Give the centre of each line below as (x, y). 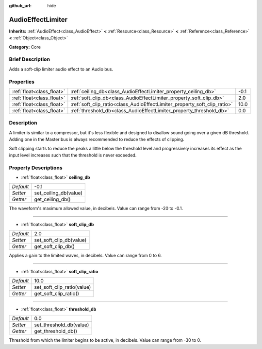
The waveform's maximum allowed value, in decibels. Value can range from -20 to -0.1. (96, 209)
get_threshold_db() (56, 332)
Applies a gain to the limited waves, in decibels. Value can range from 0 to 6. (85, 256)
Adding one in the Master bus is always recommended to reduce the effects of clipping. (97, 140)
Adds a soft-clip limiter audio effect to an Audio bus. (61, 69)
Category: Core (25, 47)
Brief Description (30, 59)
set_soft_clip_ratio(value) (63, 287)
